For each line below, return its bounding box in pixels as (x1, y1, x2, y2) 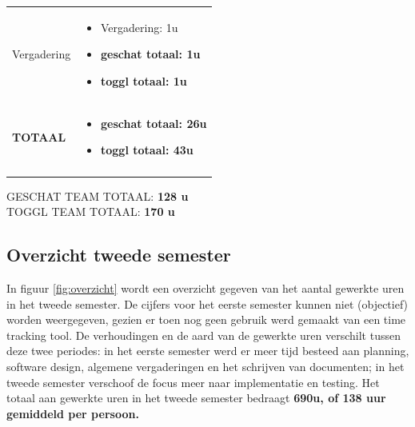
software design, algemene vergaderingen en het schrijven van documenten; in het (6, 358, 405, 375)
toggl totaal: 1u (101, 72, 187, 89)
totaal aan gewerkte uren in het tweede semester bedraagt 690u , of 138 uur (6, 389, 386, 406)
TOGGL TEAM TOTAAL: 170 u (6, 203, 175, 220)
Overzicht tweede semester (6, 242, 231, 267)
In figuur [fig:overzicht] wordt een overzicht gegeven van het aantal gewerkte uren (6, 280, 405, 297)
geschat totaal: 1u (101, 46, 201, 62)
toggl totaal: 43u (101, 142, 194, 158)
